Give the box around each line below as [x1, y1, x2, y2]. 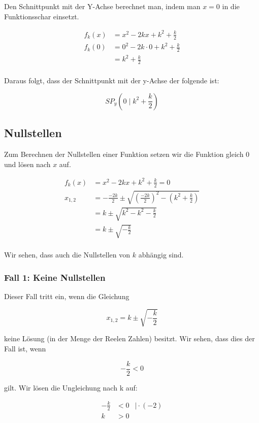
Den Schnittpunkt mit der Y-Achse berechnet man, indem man [4, 1, 201, 11]
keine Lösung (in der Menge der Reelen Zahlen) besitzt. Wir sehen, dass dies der [4, 333, 255, 344]
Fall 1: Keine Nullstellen [4, 271, 106, 283]
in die [222, 1, 240, 11]
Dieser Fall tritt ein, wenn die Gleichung [4, 291, 129, 302]
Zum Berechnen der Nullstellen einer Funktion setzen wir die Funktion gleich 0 [4, 149, 250, 159]
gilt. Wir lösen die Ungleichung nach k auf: [4, 382, 138, 393]
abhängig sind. [138, 249, 184, 260]
